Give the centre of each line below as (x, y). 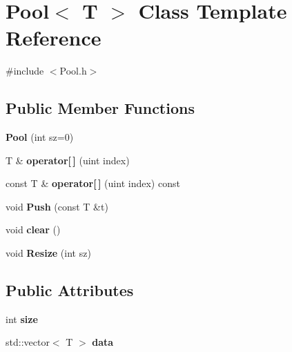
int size (22, 319)
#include (25, 71)
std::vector (28, 342)
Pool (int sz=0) (40, 137)
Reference (53, 38)
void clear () (33, 229)
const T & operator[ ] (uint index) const (93, 183)
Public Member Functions (100, 108)
